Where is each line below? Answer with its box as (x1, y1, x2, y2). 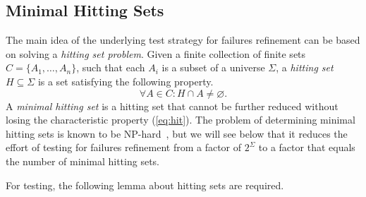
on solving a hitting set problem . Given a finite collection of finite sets (6, 46, 306, 61)
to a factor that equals (258, 140, 355, 155)
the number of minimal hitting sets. (6, 153, 159, 168)
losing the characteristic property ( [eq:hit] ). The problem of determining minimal (6, 112, 355, 127)
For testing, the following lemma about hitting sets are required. (6, 177, 284, 192)
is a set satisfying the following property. (37, 73, 214, 88)
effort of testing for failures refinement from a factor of (6, 140, 242, 155)
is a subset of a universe (161, 60, 265, 75)
